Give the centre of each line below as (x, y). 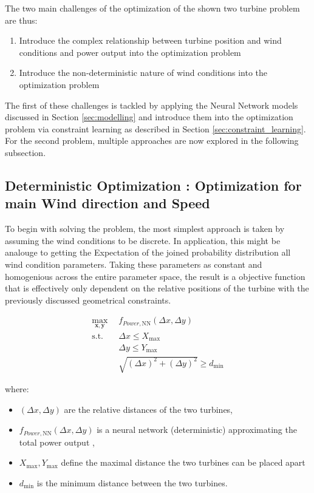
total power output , (57, 442)
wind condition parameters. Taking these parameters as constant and (134, 264)
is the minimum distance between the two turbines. (132, 482)
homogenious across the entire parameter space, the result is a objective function (155, 276)
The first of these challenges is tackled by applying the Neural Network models (152, 105)
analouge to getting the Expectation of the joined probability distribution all (148, 252)
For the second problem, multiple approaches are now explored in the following (152, 141)
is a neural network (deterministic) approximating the (197, 430)
